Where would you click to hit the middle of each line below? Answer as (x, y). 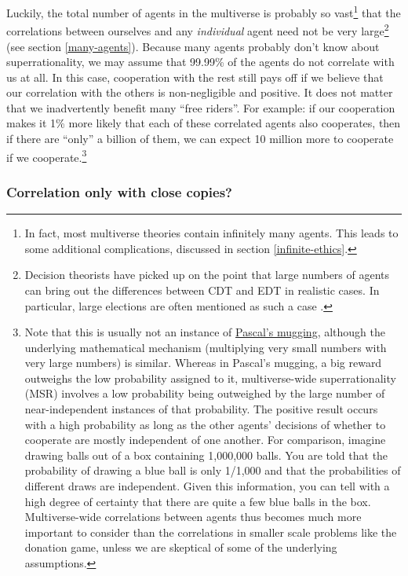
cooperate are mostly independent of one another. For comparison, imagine (205, 440)
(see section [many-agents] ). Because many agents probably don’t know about (193, 46)
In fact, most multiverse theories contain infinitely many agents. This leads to (211, 233)
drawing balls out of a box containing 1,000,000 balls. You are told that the (206, 455)
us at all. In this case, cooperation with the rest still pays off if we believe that (195, 77)
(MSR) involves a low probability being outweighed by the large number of (205, 393)
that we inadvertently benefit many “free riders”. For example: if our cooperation (201, 107)
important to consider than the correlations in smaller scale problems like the (211, 532)
